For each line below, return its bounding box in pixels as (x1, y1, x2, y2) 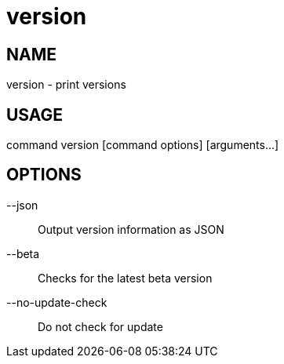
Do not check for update (38, 319, 163, 333)
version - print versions (6, 78, 126, 92)
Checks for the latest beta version (38, 271, 213, 285)
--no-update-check (6, 295, 107, 309)
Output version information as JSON (38, 222, 224, 236)
